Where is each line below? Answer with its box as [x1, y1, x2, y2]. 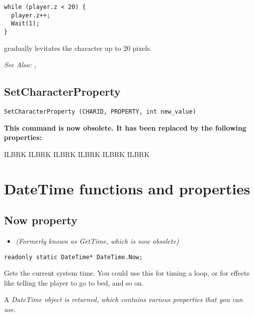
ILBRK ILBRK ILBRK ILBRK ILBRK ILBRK [4, 149, 150, 159]
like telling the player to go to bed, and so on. [4, 277, 144, 288]
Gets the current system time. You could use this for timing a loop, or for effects [4, 268, 250, 278]
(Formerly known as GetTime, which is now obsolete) [15, 236, 179, 246]
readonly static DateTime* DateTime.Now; [4, 253, 143, 261]
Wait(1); [11, 20, 40, 27]
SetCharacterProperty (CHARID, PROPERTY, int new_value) [4, 108, 196, 116]
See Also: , [4, 59, 36, 70]
